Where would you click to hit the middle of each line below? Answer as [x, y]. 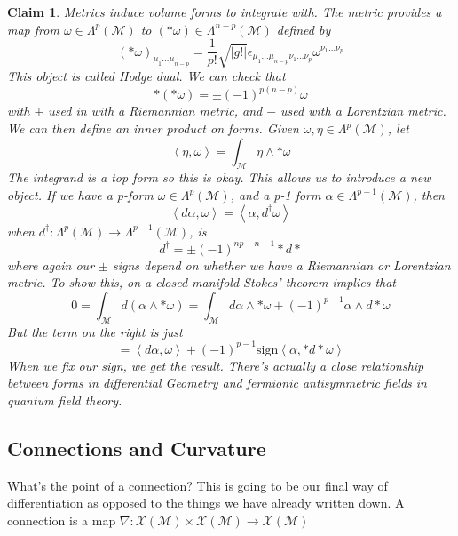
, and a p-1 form [276, 195]
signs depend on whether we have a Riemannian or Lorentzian [281, 264]
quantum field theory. [65, 400]
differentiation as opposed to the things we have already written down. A [206, 503]
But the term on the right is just [95, 331]
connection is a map [62, 520]
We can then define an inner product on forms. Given [153, 128]
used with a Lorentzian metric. [363, 111]
